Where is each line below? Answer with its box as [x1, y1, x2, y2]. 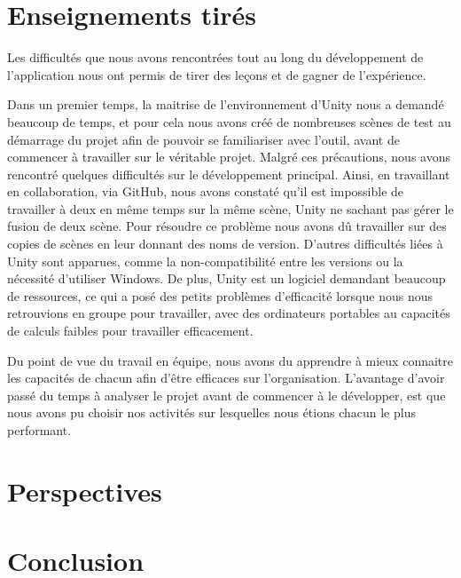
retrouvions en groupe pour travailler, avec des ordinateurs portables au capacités [7, 304, 450, 322]
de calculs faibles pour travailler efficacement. [7, 321, 254, 340]
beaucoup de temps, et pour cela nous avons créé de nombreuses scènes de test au [7, 112, 451, 131]
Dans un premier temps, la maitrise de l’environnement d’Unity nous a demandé [7, 95, 444, 114]
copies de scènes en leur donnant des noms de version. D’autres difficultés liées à [7, 234, 443, 253]
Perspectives [7, 472, 162, 509]
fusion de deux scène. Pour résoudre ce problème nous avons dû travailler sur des [7, 217, 447, 235]
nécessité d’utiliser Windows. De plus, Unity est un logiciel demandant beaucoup [7, 269, 446, 288]
